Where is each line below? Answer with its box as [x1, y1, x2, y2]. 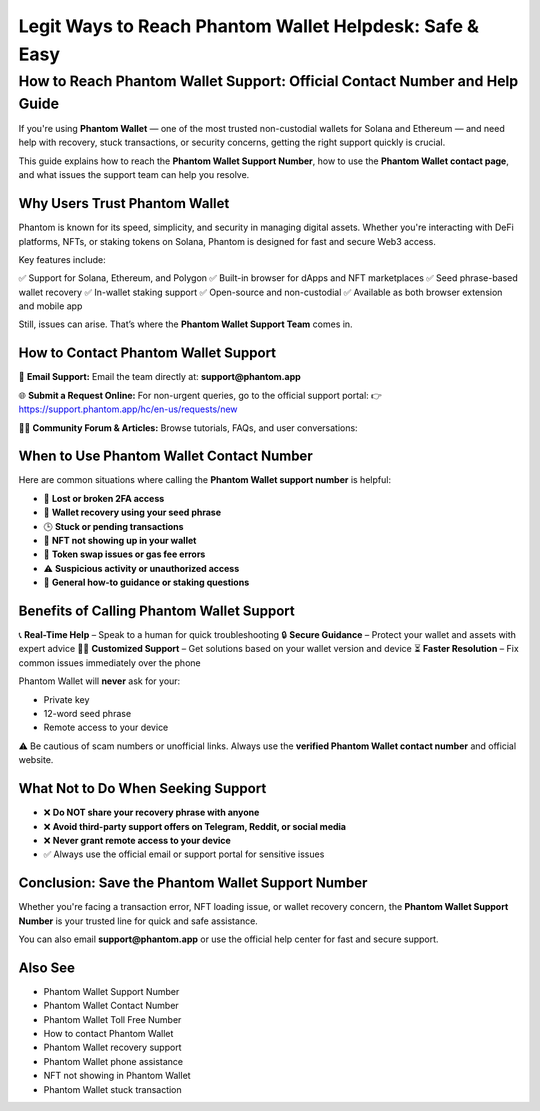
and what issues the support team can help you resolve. [18, 169, 250, 181]
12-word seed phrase [43, 708, 132, 720]
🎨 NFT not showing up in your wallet [43, 535, 197, 546]
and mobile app [18, 300, 83, 312]
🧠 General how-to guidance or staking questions [43, 576, 250, 589]
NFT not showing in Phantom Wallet [43, 1070, 191, 1082]
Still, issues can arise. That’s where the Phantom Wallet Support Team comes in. [18, 318, 354, 330]
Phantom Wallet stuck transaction [43, 1083, 182, 1095]
